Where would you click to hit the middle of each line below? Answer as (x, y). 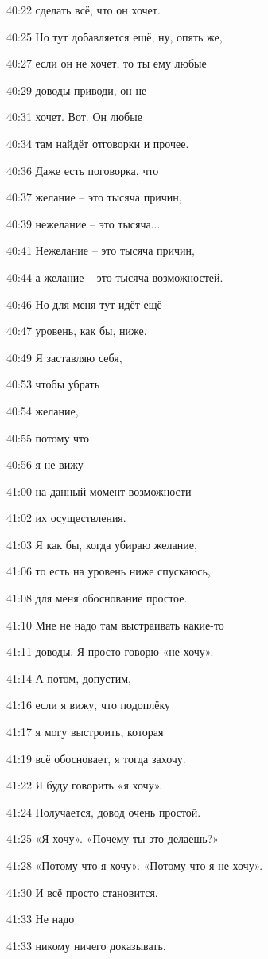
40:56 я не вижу (45, 464)
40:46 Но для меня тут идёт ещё (84, 304)
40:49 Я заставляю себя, (64, 357)
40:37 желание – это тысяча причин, (94, 197)
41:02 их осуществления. (66, 518)
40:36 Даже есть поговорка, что (83, 170)
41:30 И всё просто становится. (82, 892)
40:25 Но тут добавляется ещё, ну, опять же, (115, 36)
